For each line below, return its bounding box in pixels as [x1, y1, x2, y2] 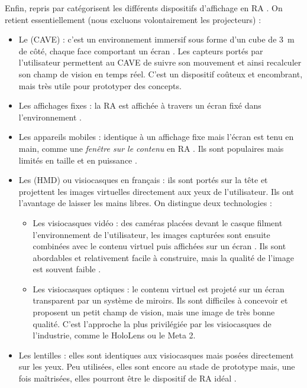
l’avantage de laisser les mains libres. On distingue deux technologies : [18, 197, 272, 209]
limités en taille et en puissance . [18, 154, 137, 166]
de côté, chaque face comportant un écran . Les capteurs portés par [18, 44, 263, 57]
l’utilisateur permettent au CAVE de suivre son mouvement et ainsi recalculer [18, 56, 302, 69]
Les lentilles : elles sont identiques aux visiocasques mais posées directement [18, 348, 294, 361]
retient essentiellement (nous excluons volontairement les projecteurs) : [5, 13, 261, 25]
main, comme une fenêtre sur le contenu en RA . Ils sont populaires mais [18, 142, 284, 154]
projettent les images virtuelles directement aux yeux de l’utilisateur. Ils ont [18, 185, 295, 197]
